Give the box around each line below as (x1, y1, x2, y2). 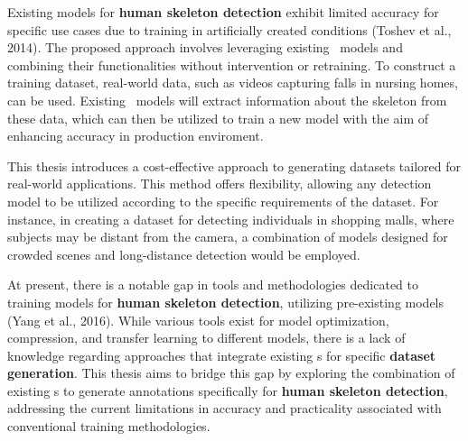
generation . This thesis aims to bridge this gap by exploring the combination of (7, 363, 455, 382)
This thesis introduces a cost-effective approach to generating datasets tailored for (7, 156, 461, 175)
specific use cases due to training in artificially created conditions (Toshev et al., (7, 20, 452, 39)
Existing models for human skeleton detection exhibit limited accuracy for (7, 3, 439, 21)
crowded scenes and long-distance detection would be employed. (7, 244, 360, 263)
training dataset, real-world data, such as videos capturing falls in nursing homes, (7, 73, 458, 92)
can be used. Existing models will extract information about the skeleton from (7, 90, 447, 109)
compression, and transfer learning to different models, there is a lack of (7, 328, 406, 347)
